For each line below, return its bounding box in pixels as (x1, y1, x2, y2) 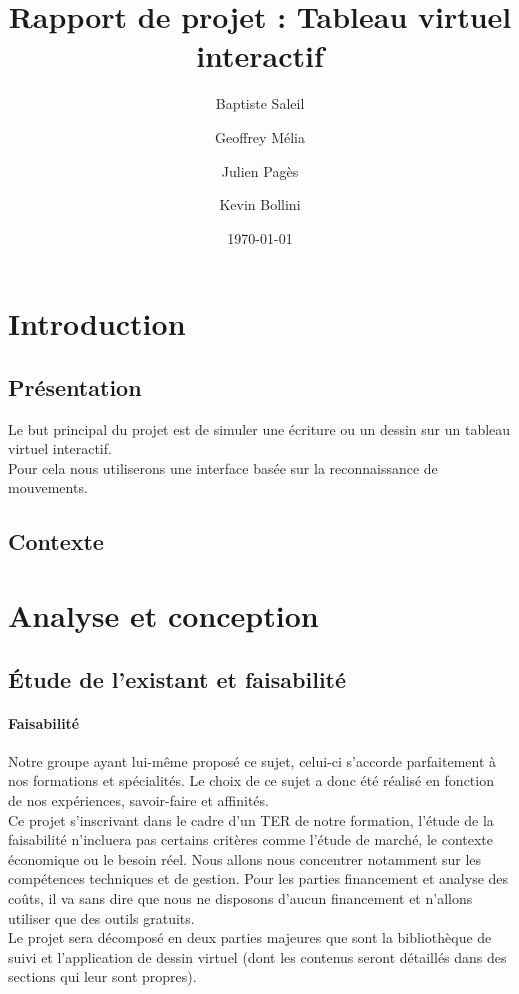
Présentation (8, 371, 142, 402)
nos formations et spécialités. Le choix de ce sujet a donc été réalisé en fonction (8, 770, 494, 791)
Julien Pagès (221, 160, 299, 181)
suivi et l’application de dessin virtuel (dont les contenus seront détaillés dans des (8, 946, 507, 967)
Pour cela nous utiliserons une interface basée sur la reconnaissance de (8, 457, 438, 478)
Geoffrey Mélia (215, 126, 305, 147)
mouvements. (8, 477, 88, 498)
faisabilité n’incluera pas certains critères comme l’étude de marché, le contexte (8, 829, 494, 850)
